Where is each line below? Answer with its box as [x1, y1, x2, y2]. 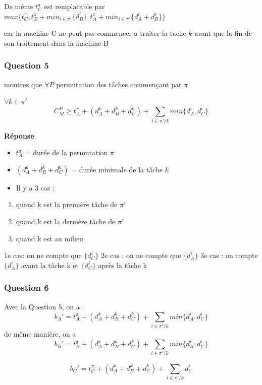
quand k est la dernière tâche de [16, 216, 116, 226]
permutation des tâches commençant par [56, 79, 182, 89]
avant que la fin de [194, 28, 252, 38]
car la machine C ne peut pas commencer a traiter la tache [4, 28, 186, 38]
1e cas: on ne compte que [4, 250, 82, 261]
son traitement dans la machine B [4, 37, 109, 48]
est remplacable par [44, 1, 105, 11]
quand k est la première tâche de [16, 199, 118, 210]
